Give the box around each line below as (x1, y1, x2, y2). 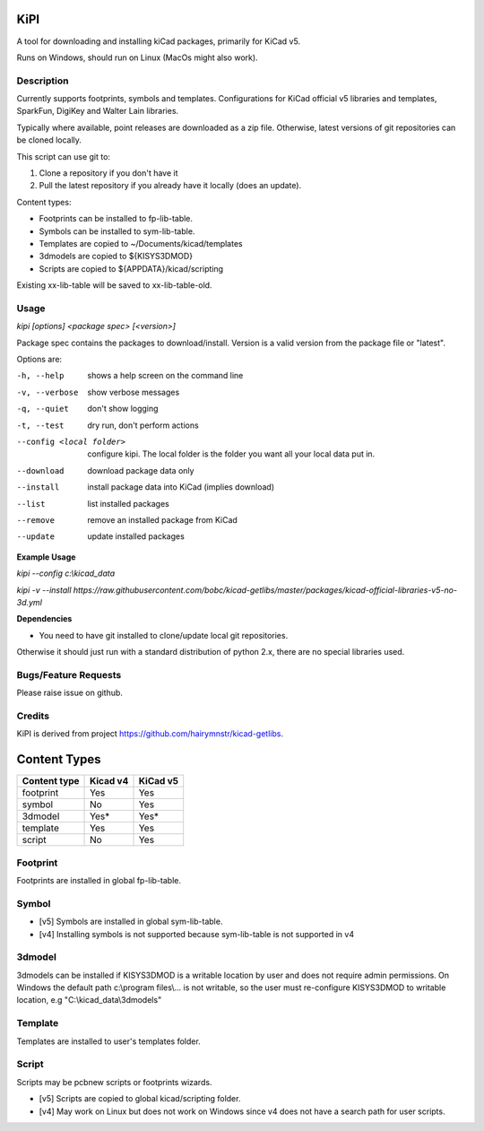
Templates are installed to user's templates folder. (16, 1036, 201, 1047)
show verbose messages (87, 387, 180, 397)
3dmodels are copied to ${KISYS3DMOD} (39, 251, 193, 262)
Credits (16, 709, 49, 722)
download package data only (87, 465, 194, 475)
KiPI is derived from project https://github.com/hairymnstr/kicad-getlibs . (16, 728, 284, 739)
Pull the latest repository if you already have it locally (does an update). (39, 180, 302, 191)
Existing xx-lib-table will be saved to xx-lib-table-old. (16, 280, 212, 291)
